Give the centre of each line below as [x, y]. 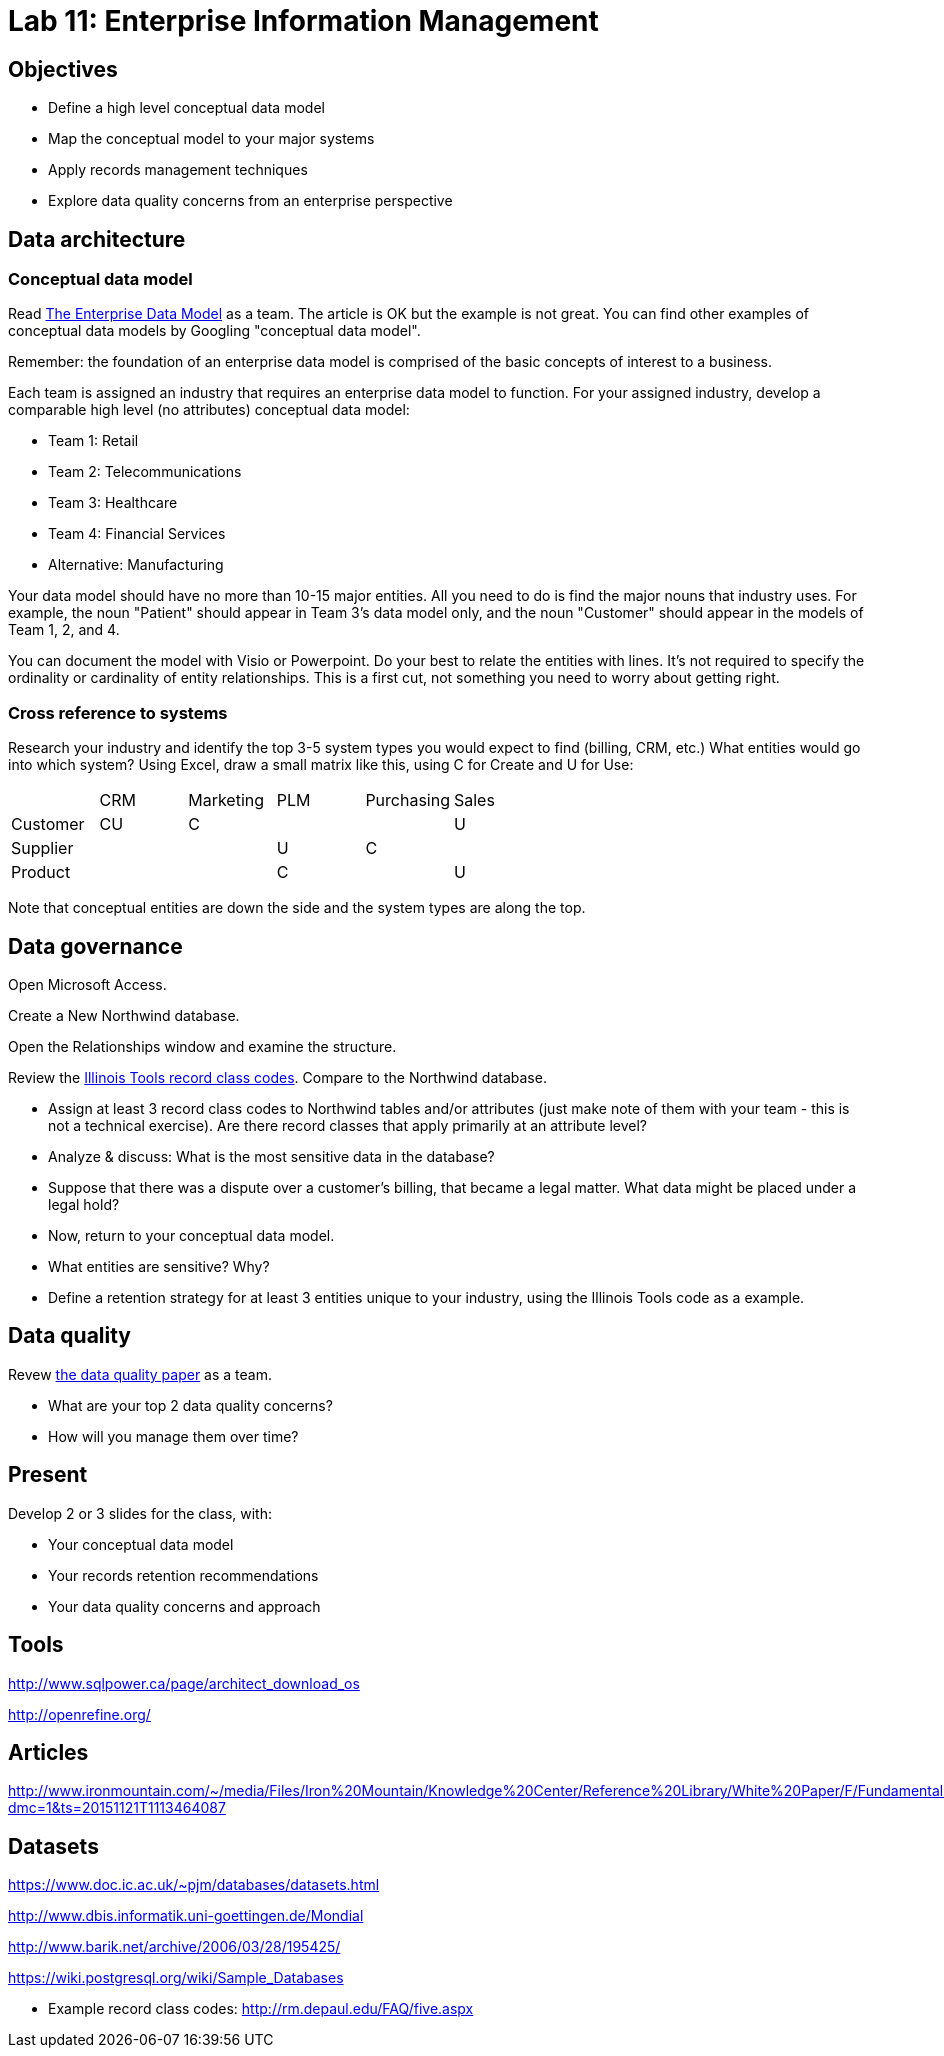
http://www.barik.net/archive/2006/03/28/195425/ [174, 1947]
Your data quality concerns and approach [184, 1606]
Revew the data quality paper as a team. [140, 1374]
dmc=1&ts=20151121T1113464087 [117, 1808]
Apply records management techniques [178, 170]
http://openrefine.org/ [79, 1714]
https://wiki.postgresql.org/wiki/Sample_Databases [176, 1978]
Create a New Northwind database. [124, 1015]
